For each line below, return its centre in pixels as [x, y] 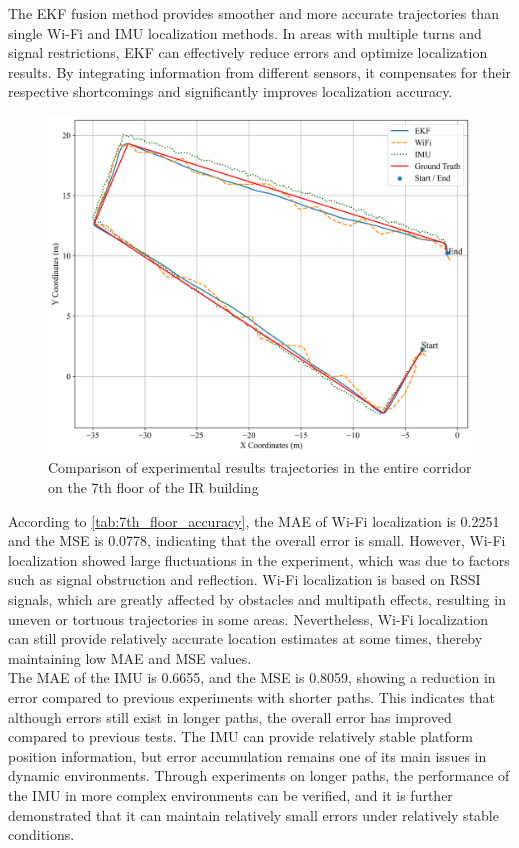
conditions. [41, 834]
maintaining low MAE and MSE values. [130, 657]
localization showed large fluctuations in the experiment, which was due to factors [259, 559]
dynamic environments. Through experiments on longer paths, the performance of [259, 775]
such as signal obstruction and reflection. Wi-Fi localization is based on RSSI [244, 579]
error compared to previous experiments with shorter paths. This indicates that [251, 696]
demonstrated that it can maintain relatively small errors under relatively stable [253, 814]
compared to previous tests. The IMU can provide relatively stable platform [240, 736]
